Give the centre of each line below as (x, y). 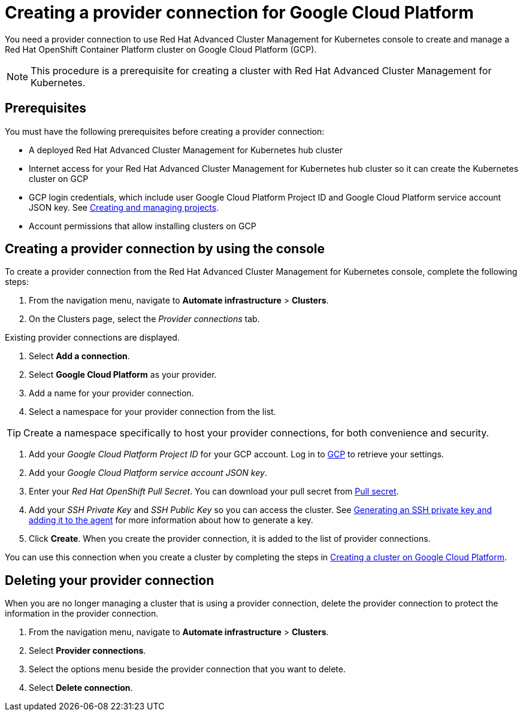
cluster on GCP (59, 178)
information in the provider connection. (82, 614)
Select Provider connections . (87, 651)
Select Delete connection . (81, 688)
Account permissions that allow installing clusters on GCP (143, 226)
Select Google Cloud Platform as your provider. (123, 375)
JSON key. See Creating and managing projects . (124, 207)
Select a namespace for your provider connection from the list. (152, 412)
